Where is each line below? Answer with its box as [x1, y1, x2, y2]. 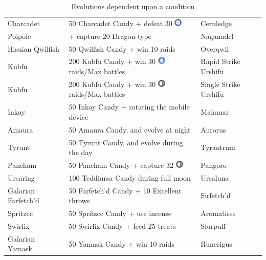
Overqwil [201, 43, 229, 54]
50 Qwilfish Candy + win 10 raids [69, 43, 175, 54]
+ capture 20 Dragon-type [69, 30, 151, 41]
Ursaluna [201, 172, 229, 183]
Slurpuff [201, 220, 226, 231]
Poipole [8, 30, 31, 41]
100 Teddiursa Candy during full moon [69, 172, 191, 183]
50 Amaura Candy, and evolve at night [69, 124, 191, 135]
